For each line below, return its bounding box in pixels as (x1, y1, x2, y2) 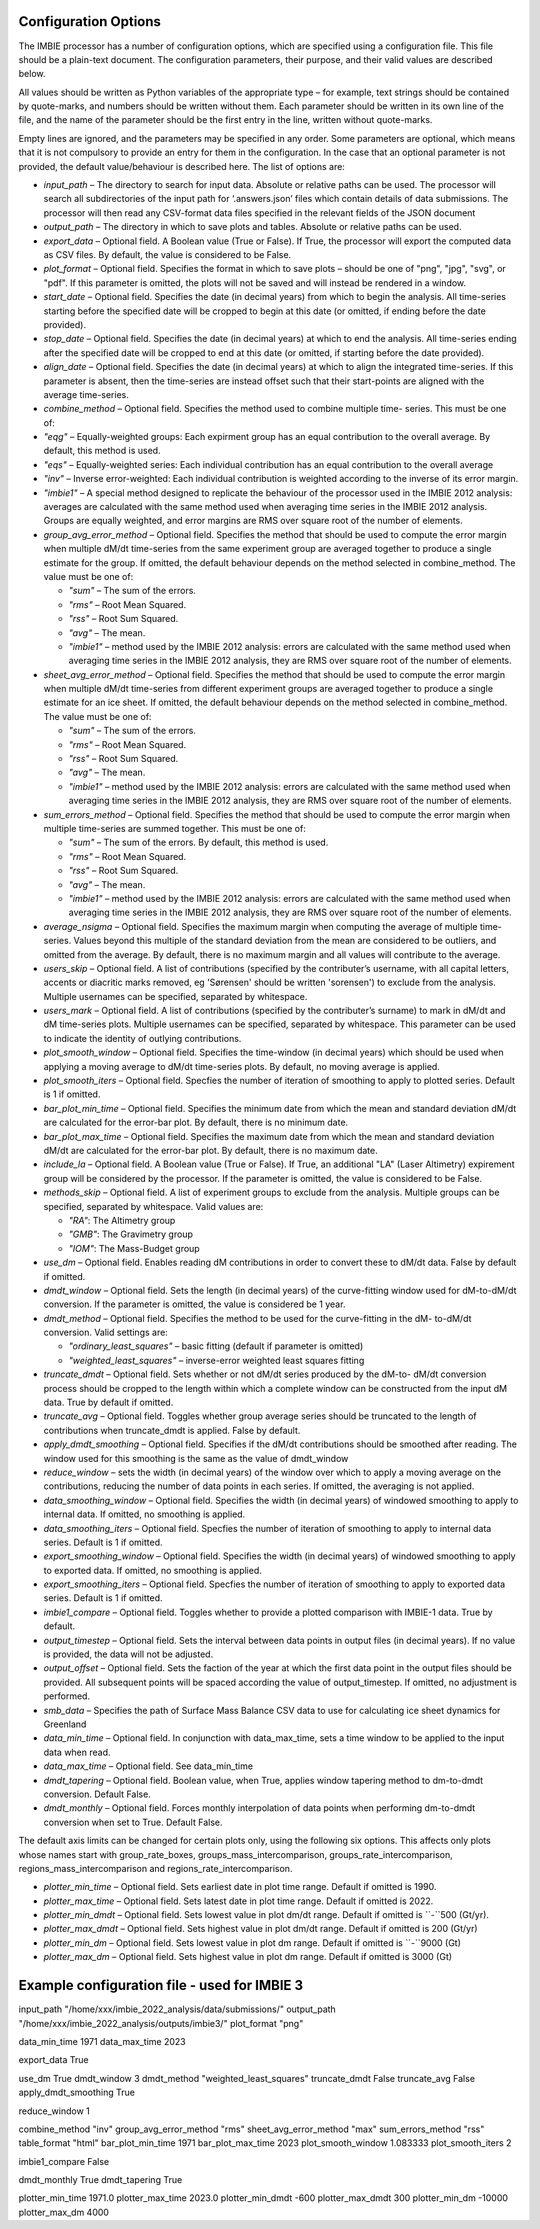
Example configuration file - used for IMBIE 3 (18, 1977, 304, 1994)
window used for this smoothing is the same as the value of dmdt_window (43, 1452, 349, 1464)
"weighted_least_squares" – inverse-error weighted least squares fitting (68, 1354, 365, 1366)
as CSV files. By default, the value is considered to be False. (43, 248, 292, 260)
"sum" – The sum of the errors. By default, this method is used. (68, 836, 329, 849)
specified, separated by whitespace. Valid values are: (43, 1200, 264, 1212)
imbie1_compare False (18, 2155, 110, 2167)
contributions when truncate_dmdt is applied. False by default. (43, 1424, 301, 1436)
